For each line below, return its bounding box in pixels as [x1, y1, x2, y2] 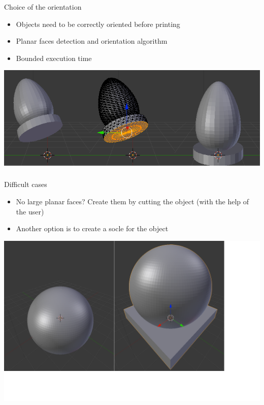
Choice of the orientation [4, 2, 82, 12]
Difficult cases [4, 179, 47, 190]
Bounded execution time [16, 52, 92, 63]
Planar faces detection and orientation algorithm [16, 36, 168, 46]
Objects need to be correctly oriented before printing [16, 18, 180, 29]
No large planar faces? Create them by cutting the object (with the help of [16, 196, 249, 207]
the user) [16, 206, 44, 216]
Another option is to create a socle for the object [16, 223, 169, 234]
